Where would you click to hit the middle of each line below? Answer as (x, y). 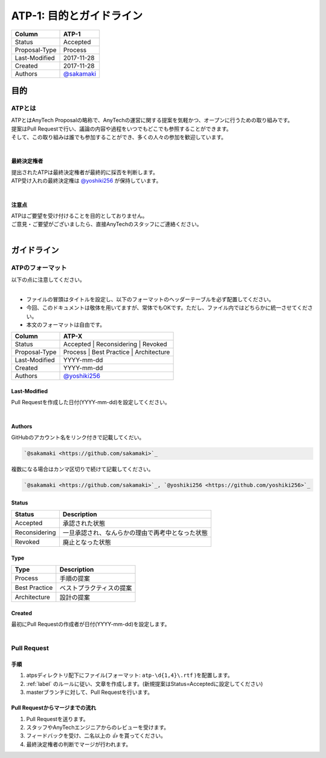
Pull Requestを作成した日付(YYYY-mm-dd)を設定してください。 (91, 402)
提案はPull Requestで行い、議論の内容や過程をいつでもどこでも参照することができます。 (121, 129)
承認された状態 (84, 523)
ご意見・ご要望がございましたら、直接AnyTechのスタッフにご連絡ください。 (107, 224)
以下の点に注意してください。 (48, 279)
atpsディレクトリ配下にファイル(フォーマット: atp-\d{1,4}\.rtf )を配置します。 (130, 675)
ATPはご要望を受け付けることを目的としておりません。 (79, 216)
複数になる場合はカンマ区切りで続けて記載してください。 (82, 469)
